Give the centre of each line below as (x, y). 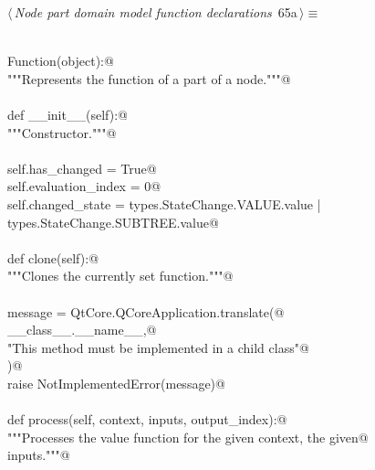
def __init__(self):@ (68, 114)
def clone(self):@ (53, 257)
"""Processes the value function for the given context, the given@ (188, 437)
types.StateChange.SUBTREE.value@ (113, 222)
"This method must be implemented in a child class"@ (158, 347)
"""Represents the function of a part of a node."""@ (149, 78)
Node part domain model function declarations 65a (156, 12)
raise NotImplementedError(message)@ (116, 383)
